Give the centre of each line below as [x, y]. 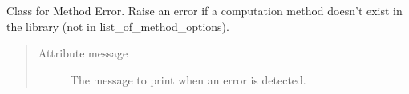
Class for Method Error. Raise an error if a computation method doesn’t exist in [204, 10]
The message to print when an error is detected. [188, 79]
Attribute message [83, 53]
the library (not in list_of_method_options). [118, 26]
